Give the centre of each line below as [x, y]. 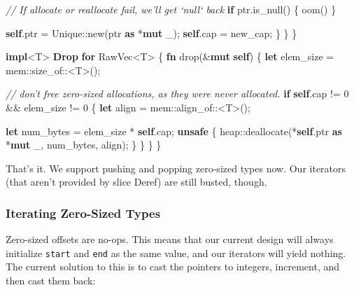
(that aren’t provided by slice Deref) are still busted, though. [136, 182]
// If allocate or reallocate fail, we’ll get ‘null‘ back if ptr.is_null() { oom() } [171, 9]
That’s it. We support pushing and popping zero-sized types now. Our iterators [176, 168]
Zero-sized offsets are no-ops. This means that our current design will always [170, 239]
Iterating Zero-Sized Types [83, 213]
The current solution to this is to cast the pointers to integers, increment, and [173, 267]
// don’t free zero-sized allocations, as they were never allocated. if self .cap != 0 [177, 94]
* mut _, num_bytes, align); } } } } [84, 145]
